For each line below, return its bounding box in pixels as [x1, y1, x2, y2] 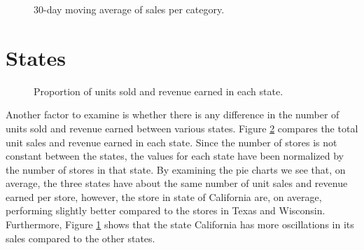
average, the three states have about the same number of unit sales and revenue [6, 176, 348, 190]
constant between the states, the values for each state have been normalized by [6, 148, 344, 163]
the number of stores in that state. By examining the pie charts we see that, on [6, 162, 346, 176]
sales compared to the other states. [6, 230, 155, 245]
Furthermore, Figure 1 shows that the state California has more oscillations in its [6, 217, 354, 232]
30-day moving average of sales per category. [34, 2, 225, 16]
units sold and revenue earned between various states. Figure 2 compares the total [6, 120, 358, 135]
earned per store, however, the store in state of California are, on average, [6, 189, 322, 204]
